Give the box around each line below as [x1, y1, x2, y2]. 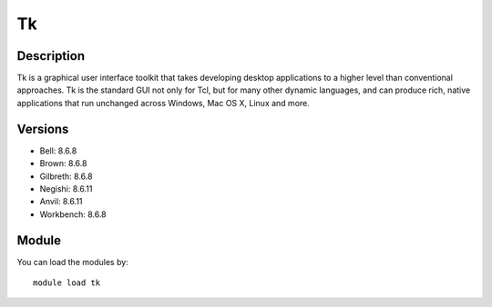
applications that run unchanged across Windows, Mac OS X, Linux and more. [16, 97, 310, 108]
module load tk [33, 278, 101, 288]
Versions [16, 121, 69, 136]
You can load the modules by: [16, 256, 129, 267]
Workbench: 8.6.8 [39, 209, 107, 220]
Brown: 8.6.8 [39, 158, 87, 169]
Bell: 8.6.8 [39, 145, 77, 156]
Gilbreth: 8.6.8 [39, 171, 93, 182]
